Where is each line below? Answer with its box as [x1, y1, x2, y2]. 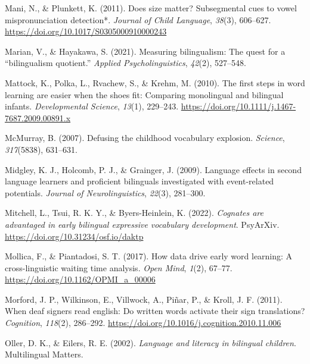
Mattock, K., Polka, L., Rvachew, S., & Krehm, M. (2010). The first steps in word [5, 76, 305, 89]
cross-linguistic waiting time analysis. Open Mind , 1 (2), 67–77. [5, 261, 232, 274]
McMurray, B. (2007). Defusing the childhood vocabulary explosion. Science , [5, 131, 285, 144]
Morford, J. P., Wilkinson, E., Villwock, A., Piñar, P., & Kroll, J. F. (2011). [5, 293, 283, 305]
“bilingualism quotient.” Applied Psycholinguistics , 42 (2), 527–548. [5, 57, 246, 69]
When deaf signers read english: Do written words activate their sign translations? [5, 305, 305, 317]
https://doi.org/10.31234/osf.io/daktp [5, 230, 144, 242]
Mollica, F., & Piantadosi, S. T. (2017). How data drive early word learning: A [5, 250, 293, 262]
